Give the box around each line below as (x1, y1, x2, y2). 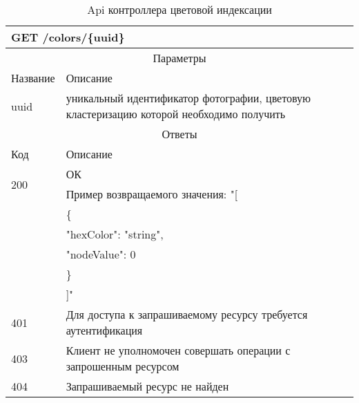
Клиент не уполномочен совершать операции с (66, 342, 291, 358)
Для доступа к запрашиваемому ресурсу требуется (66, 306, 308, 322)
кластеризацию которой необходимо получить (66, 106, 286, 122)
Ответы (162, 126, 197, 142)
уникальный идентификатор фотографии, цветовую (66, 90, 311, 106)
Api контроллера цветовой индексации (87, 1, 272, 17)
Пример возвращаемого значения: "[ (66, 186, 238, 202)
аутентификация (66, 322, 143, 338)
